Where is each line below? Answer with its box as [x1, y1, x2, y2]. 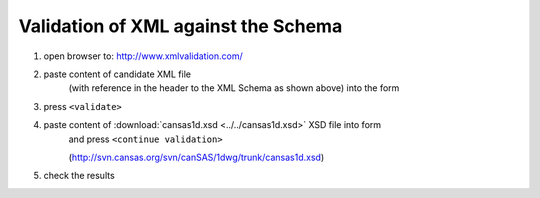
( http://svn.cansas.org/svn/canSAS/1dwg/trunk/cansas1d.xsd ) [68, 151, 325, 163]
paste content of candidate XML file [43, 68, 192, 80]
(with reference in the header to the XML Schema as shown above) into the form [68, 82, 400, 94]
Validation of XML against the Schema [18, 15, 343, 37]
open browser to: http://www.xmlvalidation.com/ [43, 50, 244, 62]
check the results [43, 170, 115, 182]
